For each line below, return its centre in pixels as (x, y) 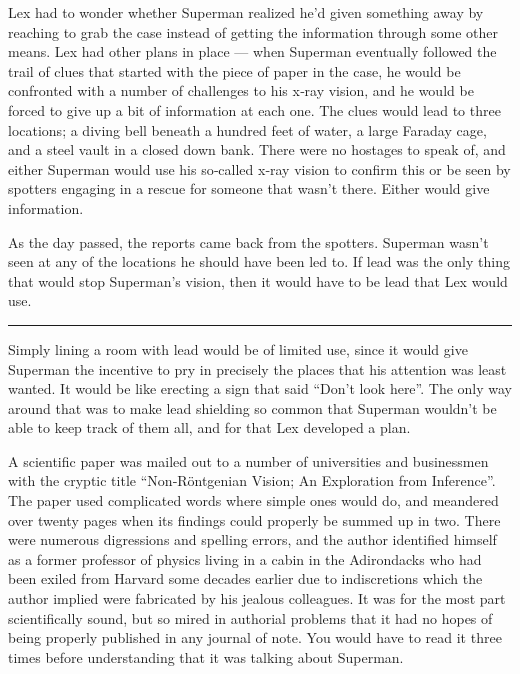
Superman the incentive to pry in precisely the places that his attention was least (257, 368)
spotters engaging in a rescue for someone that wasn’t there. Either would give (249, 188)
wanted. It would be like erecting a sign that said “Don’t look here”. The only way (260, 388)
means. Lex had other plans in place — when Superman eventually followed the (252, 51)
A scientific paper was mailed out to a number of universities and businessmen (248, 460)
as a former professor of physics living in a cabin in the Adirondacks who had (245, 558)
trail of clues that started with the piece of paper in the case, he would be (234, 70)
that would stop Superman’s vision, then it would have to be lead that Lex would (258, 280)
